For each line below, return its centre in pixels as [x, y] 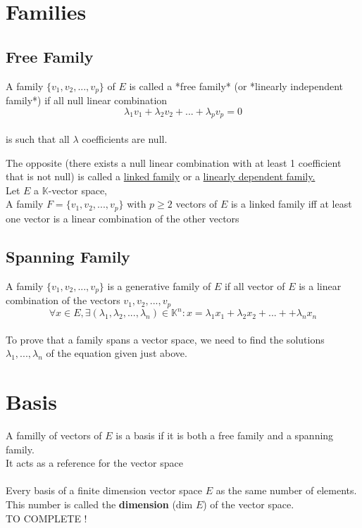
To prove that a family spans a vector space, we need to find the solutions [165, 339]
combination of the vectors [63, 300]
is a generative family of [159, 285]
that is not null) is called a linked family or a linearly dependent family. [161, 176]
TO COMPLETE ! [46, 518]
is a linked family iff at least [291, 204]
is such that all [38, 139]
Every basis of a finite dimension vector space [104, 490]
